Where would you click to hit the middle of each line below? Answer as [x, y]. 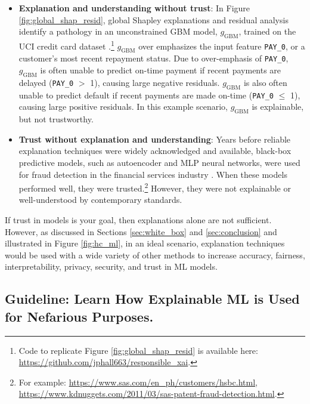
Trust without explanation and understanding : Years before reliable [155, 139]
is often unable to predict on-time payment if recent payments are [161, 70]
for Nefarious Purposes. [79, 316]
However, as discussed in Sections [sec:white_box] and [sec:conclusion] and [141, 231]
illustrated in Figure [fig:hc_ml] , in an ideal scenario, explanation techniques [145, 243]
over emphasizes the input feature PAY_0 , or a [222, 46]
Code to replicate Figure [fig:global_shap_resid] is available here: [138, 350]
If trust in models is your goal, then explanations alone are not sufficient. [138, 219]
